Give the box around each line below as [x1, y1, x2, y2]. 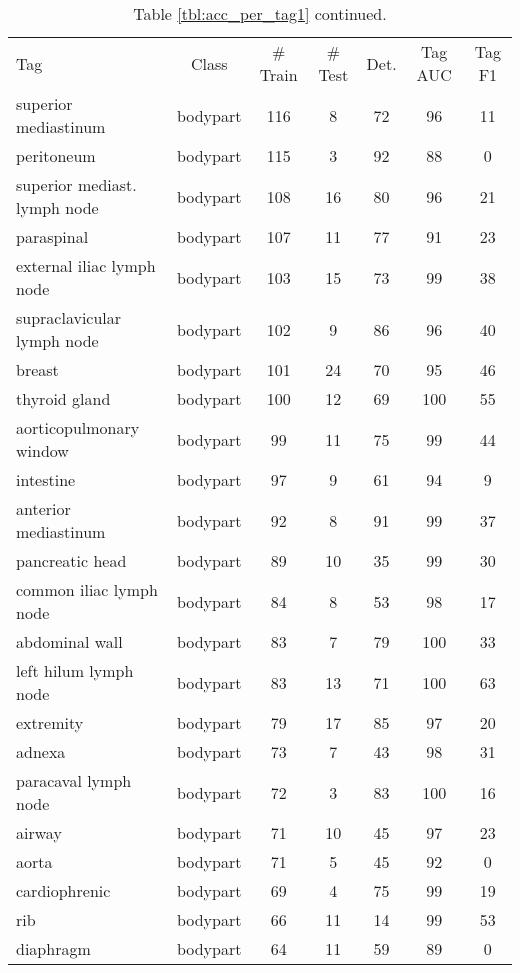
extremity [16, 711, 84, 734]
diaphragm [16, 937, 91, 960]
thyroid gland [16, 387, 111, 410]
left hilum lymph [16, 659, 134, 682]
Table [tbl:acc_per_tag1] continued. [133, 2, 387, 25]
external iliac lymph [16, 254, 156, 277]
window [16, 439, 69, 462]
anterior [16, 497, 71, 520]
